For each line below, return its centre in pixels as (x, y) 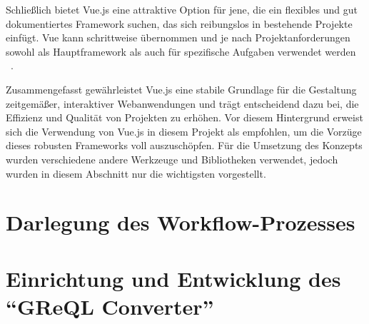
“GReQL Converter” (110, 306)
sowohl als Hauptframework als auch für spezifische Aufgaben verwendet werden (181, 51)
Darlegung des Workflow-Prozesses (181, 222)
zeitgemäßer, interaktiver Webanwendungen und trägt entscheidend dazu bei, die (182, 103)
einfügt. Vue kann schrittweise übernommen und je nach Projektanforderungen (178, 37)
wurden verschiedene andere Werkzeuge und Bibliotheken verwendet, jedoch (172, 159)
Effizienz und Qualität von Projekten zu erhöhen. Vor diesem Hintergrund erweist (184, 117)
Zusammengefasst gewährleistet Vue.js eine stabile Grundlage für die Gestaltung (181, 89)
